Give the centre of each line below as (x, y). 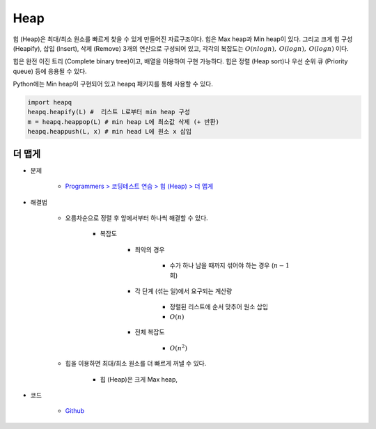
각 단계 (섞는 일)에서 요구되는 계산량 (183, 291)
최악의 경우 (150, 249)
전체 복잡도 (150, 332)
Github (75, 411)
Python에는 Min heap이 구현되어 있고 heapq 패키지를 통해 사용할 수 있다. (113, 84)
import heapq (50, 102)
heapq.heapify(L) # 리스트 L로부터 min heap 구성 (109, 112)
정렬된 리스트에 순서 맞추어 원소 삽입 (219, 307)
